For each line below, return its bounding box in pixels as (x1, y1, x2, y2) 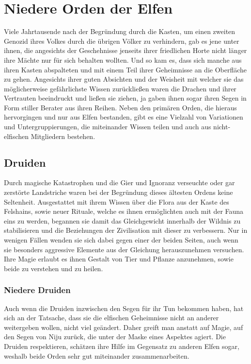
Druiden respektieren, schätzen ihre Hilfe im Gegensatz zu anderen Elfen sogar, (4, 341, 239, 351)
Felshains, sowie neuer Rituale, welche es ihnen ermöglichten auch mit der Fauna (4, 206, 244, 216)
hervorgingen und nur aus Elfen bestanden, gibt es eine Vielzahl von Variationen (4, 112, 243, 122)
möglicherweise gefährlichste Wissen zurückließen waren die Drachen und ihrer (4, 83, 236, 93)
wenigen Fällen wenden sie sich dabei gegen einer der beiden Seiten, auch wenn (4, 235, 238, 245)
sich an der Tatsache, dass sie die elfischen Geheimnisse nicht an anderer (4, 312, 219, 323)
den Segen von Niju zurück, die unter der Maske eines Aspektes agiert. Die (4, 331, 226, 342)
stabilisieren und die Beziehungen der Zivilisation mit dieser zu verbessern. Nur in (4, 225, 248, 235)
